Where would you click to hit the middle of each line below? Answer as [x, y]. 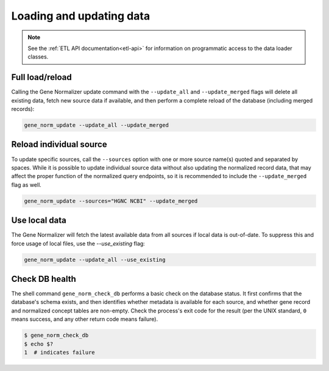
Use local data [39, 221]
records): [23, 109]
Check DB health [44, 279]
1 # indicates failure [60, 352]
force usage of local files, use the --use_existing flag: [78, 243]
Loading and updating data [81, 16]
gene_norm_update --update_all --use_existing [95, 260]
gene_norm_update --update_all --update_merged [96, 125]
